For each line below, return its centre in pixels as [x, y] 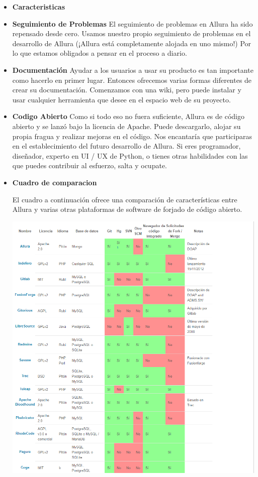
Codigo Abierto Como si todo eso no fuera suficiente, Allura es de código [128, 116]
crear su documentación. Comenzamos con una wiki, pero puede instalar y [127, 90]
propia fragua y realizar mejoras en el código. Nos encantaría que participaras [132, 136]
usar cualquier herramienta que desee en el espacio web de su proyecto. [121, 99]
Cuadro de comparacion [55, 182]
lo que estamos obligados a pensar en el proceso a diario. [100, 53]
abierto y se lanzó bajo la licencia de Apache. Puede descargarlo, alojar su [126, 126]
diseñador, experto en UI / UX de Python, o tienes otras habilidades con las [130, 155]
